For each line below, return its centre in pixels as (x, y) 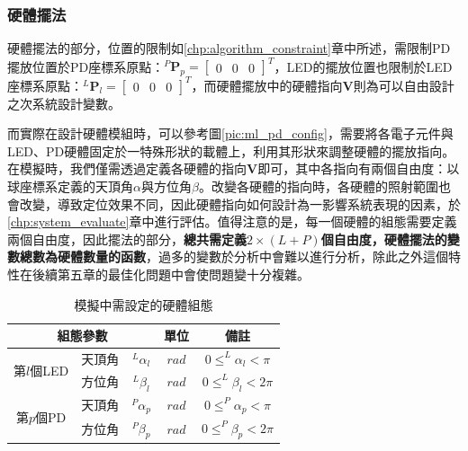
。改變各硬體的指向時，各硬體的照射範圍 (318, 186)
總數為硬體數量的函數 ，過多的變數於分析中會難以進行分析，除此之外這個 (234, 256)
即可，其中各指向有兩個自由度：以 (359, 168)
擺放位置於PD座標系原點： (86, 66)
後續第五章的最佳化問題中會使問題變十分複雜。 (171, 274)
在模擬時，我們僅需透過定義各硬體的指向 (127, 168)
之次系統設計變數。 (64, 103)
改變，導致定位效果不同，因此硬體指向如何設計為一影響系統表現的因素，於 (240, 203)
